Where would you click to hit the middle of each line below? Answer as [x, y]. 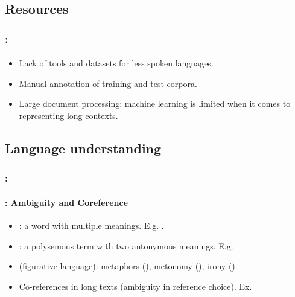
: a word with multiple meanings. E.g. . [91, 225]
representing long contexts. [68, 115]
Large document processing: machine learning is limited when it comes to [155, 104]
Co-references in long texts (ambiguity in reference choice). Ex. [135, 286]
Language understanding [83, 148]
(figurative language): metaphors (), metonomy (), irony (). [128, 266]
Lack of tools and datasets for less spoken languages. [116, 63]
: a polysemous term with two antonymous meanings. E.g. [126, 245]
